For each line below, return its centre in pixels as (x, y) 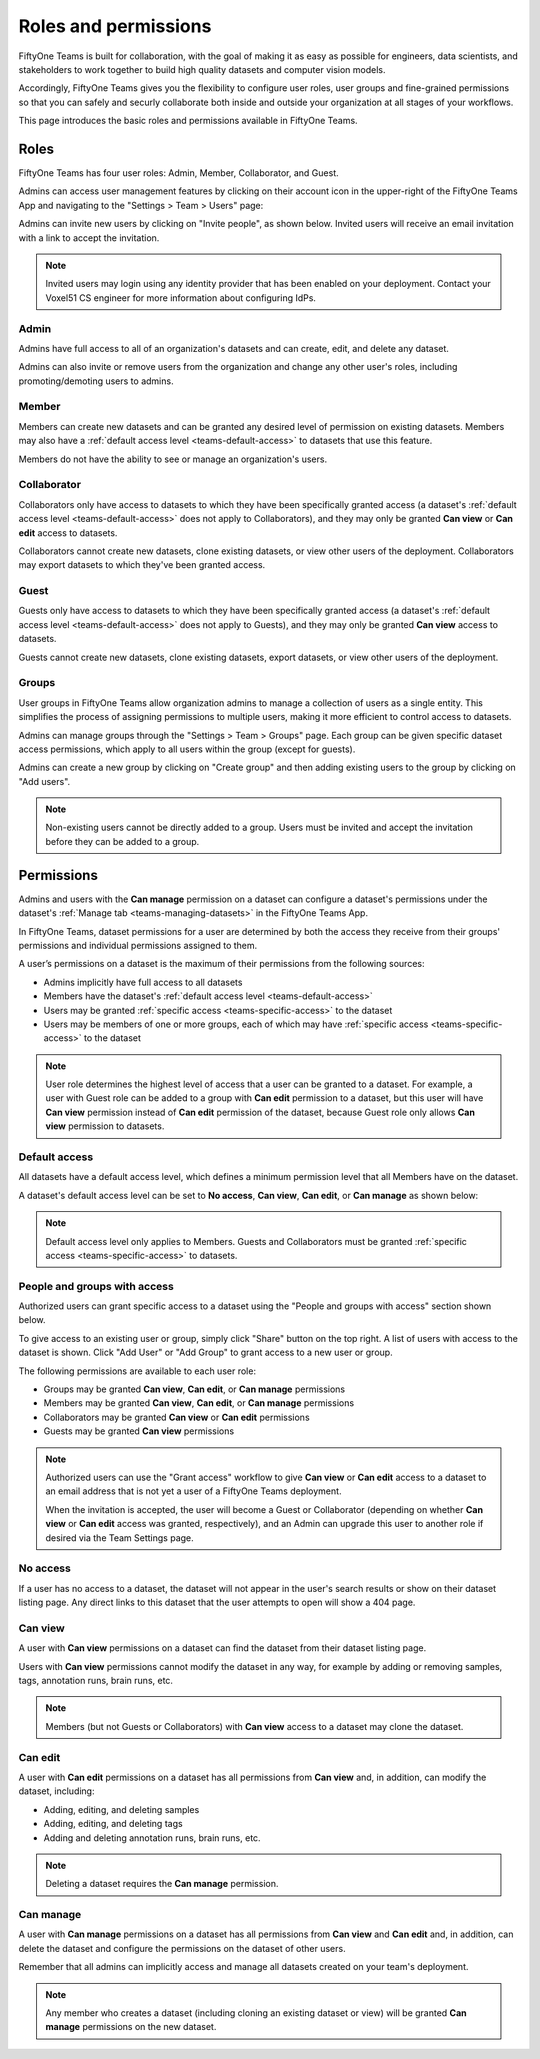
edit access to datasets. (68, 532)
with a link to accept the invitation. (89, 237)
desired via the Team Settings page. (119, 1537)
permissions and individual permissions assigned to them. (138, 945)
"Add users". (44, 781)
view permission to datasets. (105, 1126)
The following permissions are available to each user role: (137, 1371)
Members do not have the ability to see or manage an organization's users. (173, 459)
